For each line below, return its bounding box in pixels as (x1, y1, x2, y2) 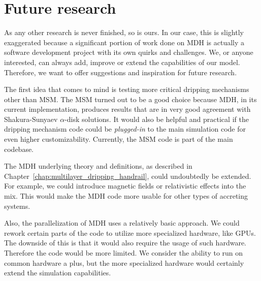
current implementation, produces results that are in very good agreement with (4, 104, 251, 114)
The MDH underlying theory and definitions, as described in (4, 161, 192, 171)
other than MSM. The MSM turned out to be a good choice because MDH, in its (4, 93, 257, 104)
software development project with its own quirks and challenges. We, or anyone (4, 47, 253, 57)
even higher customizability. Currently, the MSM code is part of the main (4, 134, 233, 144)
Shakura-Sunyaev (4, 113, 58, 124)
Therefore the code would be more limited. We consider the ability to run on (4, 247, 243, 258)
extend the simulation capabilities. (4, 267, 111, 278)
